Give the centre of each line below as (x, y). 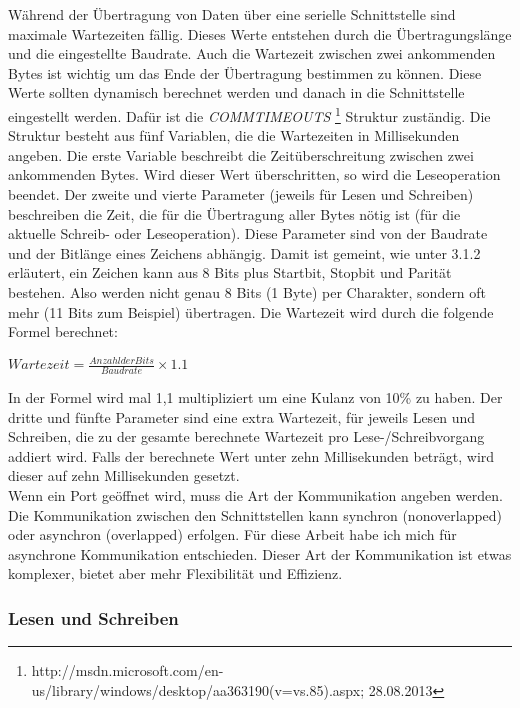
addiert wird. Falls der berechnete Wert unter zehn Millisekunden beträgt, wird (251, 455)
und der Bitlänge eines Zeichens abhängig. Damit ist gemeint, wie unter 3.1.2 (244, 252)
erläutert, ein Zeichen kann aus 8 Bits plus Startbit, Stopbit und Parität (230, 272)
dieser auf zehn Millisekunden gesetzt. (124, 475)
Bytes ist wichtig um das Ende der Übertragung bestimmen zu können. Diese (245, 72)
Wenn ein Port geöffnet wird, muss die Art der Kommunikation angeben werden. (255, 495)
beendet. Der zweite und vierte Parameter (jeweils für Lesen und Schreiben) (241, 194)
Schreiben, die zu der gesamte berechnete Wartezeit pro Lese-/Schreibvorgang (246, 436)
